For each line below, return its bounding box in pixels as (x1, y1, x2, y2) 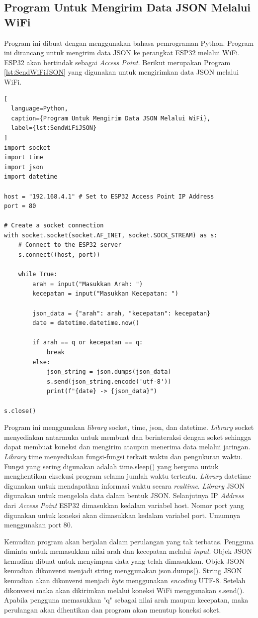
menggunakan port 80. (4, 519, 73, 530)
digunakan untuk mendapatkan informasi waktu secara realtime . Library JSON (4, 480, 245, 491)
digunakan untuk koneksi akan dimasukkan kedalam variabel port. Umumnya (4, 510, 241, 520)
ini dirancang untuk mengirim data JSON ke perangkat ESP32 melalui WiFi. (4, 47, 240, 58)
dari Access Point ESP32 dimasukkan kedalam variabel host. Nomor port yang (4, 500, 244, 510)
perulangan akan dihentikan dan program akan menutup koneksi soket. (4, 604, 221, 615)
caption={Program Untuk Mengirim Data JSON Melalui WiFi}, (11, 114, 211, 122)
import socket (4, 144, 51, 151)
